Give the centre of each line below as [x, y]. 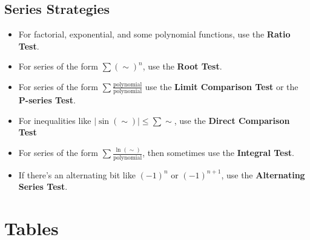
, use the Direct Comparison [232, 120]
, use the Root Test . [182, 66]
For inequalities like [55, 120]
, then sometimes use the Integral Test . [219, 153]
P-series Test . [47, 100]
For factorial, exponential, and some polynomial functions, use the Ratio [154, 34]
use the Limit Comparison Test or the [222, 86]
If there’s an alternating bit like [77, 174]
